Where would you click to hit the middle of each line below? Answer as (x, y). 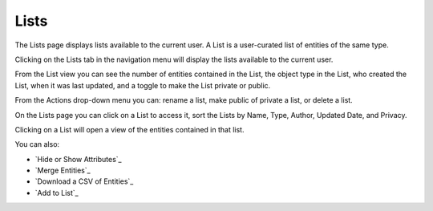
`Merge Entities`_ (63, 170)
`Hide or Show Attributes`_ (78, 159)
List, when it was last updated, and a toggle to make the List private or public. (143, 85)
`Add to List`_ (57, 193)
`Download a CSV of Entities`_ (84, 181)
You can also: (37, 144)
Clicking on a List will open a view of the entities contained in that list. (129, 129)
